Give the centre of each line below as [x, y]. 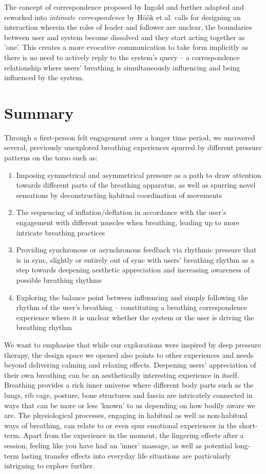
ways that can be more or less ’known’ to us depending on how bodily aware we [130, 405]
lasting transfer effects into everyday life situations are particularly [126, 455]
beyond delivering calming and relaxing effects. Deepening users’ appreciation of [130, 365]
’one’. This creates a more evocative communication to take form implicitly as [126, 47]
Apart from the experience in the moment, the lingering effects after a [134, 435]
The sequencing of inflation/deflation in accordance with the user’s [121, 212]
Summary [39, 112]
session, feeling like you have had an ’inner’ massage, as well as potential [118, 445]
